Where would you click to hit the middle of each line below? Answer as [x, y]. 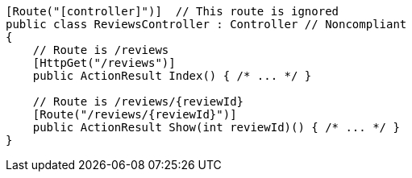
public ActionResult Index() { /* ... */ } [172, 76]
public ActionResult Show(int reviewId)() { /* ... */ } [216, 127]
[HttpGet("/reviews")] [104, 63]
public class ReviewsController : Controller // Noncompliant [206, 24]
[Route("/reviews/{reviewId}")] [135, 114]
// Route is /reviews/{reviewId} [138, 101]
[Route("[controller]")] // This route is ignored [173, 11]
